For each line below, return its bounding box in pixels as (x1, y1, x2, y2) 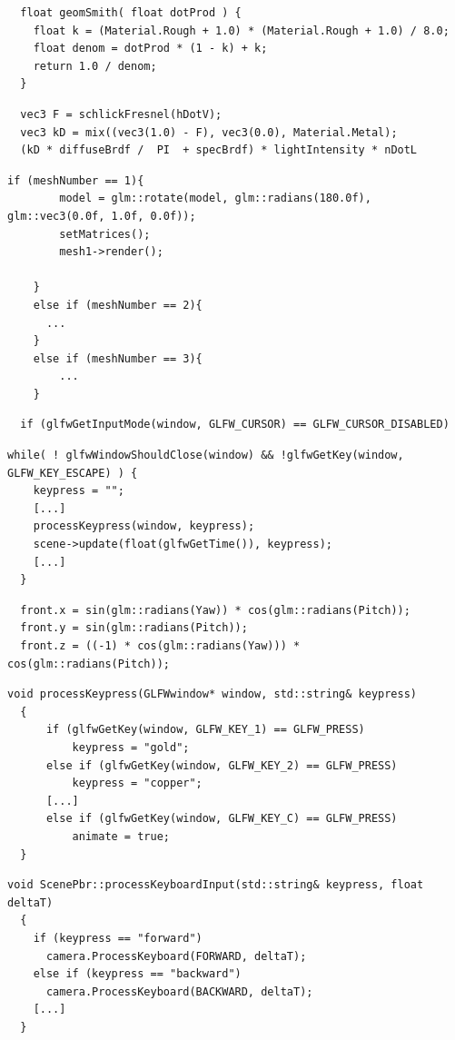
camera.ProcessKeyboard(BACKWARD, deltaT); (45, 985, 313, 998)
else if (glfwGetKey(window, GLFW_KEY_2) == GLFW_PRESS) (45, 758, 398, 772)
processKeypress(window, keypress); (33, 520, 255, 533)
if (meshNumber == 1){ (7, 173, 144, 187)
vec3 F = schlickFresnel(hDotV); (20, 107, 223, 121)
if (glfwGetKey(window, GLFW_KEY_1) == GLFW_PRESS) (45, 723, 365, 737)
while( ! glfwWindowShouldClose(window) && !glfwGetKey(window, (7, 449, 404, 462)
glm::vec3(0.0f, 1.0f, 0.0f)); (7, 209, 196, 223)
